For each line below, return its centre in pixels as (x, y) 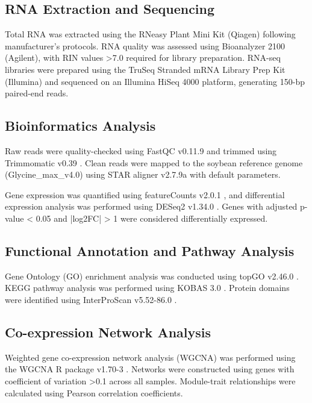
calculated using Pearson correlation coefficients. (94, 392)
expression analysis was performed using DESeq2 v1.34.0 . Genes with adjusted (151, 206)
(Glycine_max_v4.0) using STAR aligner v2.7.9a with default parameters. (143, 174)
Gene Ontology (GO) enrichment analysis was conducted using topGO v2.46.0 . (152, 276)
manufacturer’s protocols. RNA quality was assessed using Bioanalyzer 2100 (145, 45)
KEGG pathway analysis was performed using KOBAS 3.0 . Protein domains (147, 288)
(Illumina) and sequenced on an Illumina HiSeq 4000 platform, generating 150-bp (155, 81)
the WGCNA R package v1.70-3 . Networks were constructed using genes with (150, 369)
